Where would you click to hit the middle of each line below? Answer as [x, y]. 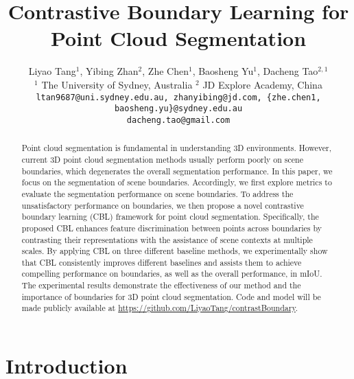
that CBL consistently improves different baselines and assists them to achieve [162, 262]
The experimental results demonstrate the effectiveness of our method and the [161, 285]
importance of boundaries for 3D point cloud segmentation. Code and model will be [171, 296]
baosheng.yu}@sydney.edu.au [178, 109]
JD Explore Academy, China [262, 84]
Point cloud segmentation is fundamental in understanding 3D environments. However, [177, 148]
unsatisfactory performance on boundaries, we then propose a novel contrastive [163, 205]
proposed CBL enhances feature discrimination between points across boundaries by [172, 228]
